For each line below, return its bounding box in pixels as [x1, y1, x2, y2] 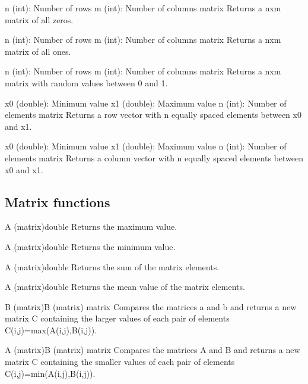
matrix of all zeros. [5, 13, 74, 26]
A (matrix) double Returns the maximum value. [5, 220, 177, 233]
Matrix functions [5, 192, 110, 211]
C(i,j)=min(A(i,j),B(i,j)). [5, 367, 96, 379]
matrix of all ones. [5, 45, 71, 57]
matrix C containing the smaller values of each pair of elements [5, 355, 235, 368]
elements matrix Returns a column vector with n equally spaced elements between [5, 151, 304, 164]
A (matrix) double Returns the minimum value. [5, 240, 176, 252]
